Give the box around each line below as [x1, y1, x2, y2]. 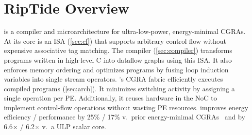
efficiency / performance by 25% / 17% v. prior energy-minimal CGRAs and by [4, 112, 245, 122]
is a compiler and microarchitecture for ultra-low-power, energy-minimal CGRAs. [4, 26, 246, 36]
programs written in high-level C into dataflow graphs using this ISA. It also [4, 54, 232, 65]
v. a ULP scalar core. [42, 121, 106, 132]
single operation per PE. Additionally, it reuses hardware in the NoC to [4, 93, 217, 103]
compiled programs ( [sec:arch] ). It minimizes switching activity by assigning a [4, 83, 235, 93]
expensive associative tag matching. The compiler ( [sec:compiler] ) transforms [4, 45, 232, 55]
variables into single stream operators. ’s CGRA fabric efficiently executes [4, 74, 223, 84]
